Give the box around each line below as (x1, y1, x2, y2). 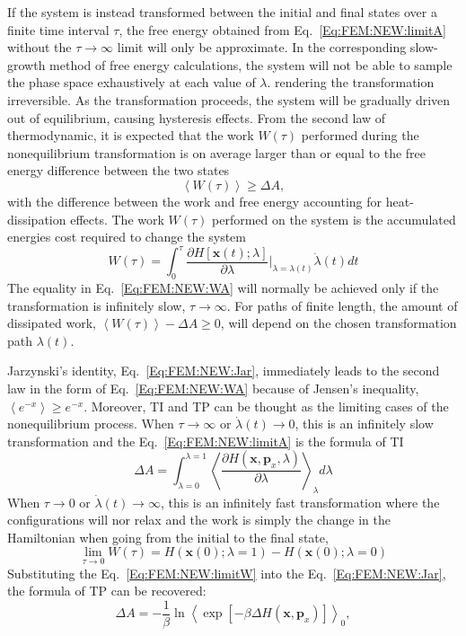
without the (7, 38, 72, 57)
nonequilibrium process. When (7, 414, 174, 433)
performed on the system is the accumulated (212, 209, 456, 228)
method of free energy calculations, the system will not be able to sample (49, 55, 453, 74)
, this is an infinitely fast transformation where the (160, 492, 440, 511)
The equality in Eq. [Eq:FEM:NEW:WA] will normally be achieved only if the (7, 278, 439, 297)
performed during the (301, 126, 419, 145)
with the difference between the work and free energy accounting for (7, 191, 382, 210)
